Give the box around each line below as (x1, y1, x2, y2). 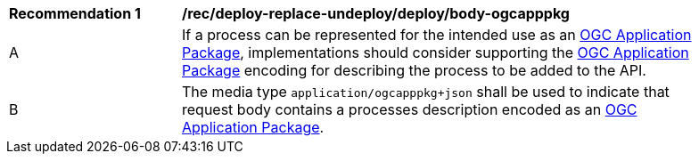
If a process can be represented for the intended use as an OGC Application (182, 26, 692, 44)
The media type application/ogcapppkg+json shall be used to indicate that (182, 83, 670, 101)
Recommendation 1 (9, 4, 141, 22)
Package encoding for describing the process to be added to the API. (182, 61, 646, 79)
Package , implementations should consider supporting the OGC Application (182, 44, 689, 61)
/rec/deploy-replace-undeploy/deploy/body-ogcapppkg (182, 4, 570, 22)
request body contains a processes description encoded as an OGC (182, 101, 637, 118)
